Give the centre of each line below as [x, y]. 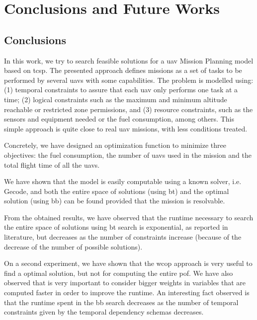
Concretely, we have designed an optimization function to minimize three [115, 145]
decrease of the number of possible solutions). [73, 246]
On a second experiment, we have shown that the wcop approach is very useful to [128, 263]
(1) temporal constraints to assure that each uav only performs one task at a [121, 90]
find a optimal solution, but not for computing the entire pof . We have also [119, 273]
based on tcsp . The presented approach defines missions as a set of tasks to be [123, 70]
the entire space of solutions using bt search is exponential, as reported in [116, 227]
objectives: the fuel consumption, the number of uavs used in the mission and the [128, 155]
